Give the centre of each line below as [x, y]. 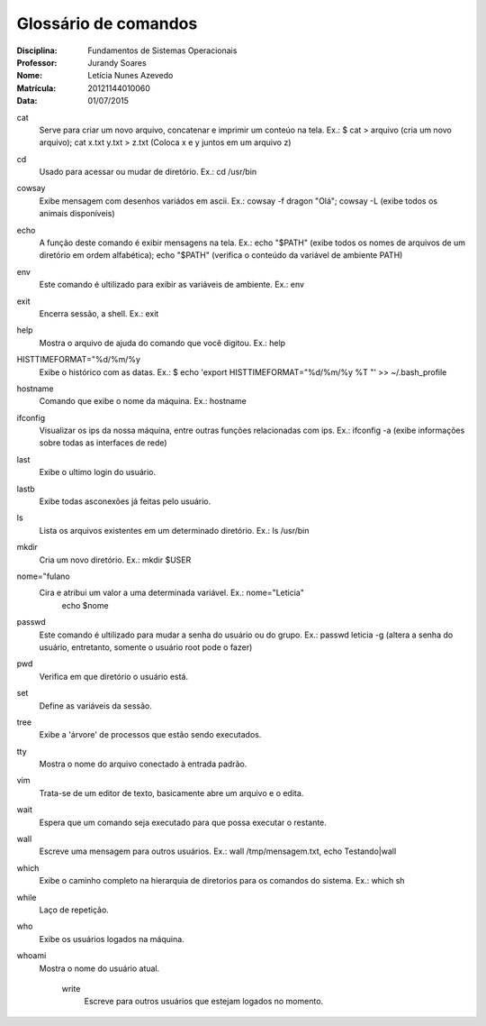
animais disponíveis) [77, 214]
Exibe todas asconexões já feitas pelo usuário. [125, 501]
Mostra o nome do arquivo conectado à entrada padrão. [143, 764]
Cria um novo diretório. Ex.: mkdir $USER [115, 560]
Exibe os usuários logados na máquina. [112, 939]
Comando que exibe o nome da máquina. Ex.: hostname [143, 401]
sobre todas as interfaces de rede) [103, 443]
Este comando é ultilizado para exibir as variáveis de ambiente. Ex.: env [172, 285]
